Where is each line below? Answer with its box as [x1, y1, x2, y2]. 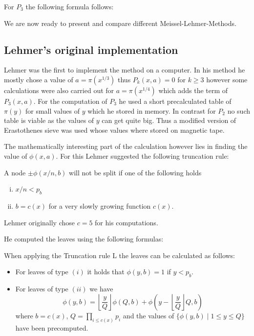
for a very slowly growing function [48, 200, 151, 211]
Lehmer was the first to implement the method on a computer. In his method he [4, 65, 245, 75]
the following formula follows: [25, 1, 114, 11]
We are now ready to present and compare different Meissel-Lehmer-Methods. [4, 18, 236, 28]
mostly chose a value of [4, 74, 73, 84]
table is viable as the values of [4, 115, 94, 125]
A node [4, 167, 26, 177]
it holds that [87, 266, 125, 277]
